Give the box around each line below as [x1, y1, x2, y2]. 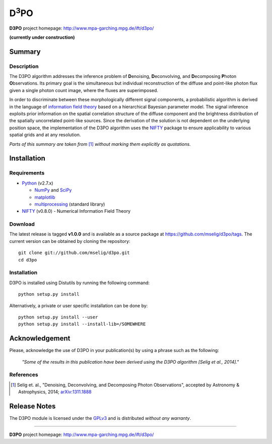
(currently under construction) [9, 34, 75, 40]
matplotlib [34, 194, 55, 200]
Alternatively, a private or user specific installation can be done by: [9, 302, 148, 309]
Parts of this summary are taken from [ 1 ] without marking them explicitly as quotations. [9, 141, 191, 147]
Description [9, 63, 39, 70]
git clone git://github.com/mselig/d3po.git [18, 250, 130, 256]
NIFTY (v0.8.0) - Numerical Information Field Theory [22, 208, 131, 214]
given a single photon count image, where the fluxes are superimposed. [9, 87, 159, 93]
